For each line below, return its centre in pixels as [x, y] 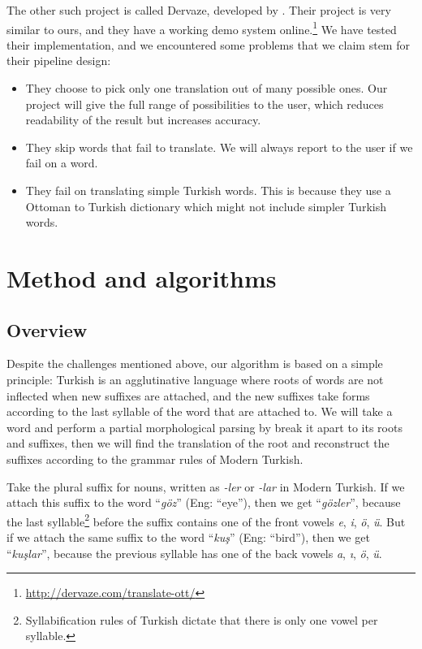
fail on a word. [62, 163]
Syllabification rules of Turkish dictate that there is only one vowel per [202, 619]
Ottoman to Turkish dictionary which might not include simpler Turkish [206, 206]
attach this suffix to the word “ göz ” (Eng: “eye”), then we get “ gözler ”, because [204, 502]
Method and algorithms [142, 277]
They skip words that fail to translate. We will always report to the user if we [219, 147]
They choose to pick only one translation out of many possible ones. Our [207, 88]
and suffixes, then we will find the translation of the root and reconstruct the [198, 443]
